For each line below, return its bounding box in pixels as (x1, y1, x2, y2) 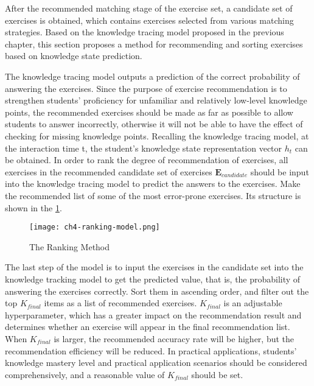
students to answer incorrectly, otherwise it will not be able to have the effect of (5, 118, 303, 130)
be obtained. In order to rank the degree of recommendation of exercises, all (5, 153, 288, 166)
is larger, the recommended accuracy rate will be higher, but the (54, 332, 295, 345)
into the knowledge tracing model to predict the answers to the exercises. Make (5, 177, 301, 190)
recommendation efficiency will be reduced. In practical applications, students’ (5, 344, 297, 357)
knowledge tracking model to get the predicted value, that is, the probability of (5, 272, 301, 285)
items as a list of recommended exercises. (44, 297, 197, 309)
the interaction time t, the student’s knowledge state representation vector (5, 141, 282, 154)
